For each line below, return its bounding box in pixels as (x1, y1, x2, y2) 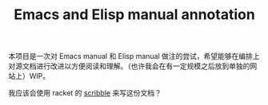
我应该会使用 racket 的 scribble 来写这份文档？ (8, 88, 162, 98)
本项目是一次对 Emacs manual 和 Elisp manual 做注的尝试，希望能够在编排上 (8, 52, 260, 61)
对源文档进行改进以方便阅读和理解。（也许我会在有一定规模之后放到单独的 (8, 61, 250, 71)
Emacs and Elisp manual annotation (13, 6, 256, 24)
